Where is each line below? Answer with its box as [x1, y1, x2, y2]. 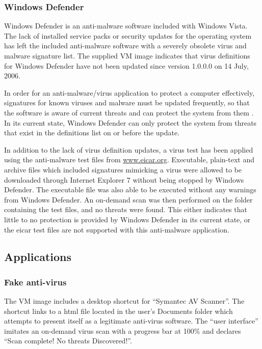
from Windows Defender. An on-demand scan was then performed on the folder [4, 194, 253, 205]
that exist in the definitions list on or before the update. [4, 127, 180, 138]
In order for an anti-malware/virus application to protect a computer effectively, [4, 87, 255, 98]
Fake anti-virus [4, 275, 67, 288]
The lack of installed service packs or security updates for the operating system [4, 30, 252, 41]
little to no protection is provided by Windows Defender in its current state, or [4, 214, 251, 224]
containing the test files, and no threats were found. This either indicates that [4, 204, 247, 215]
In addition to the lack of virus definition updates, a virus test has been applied [4, 144, 253, 155]
